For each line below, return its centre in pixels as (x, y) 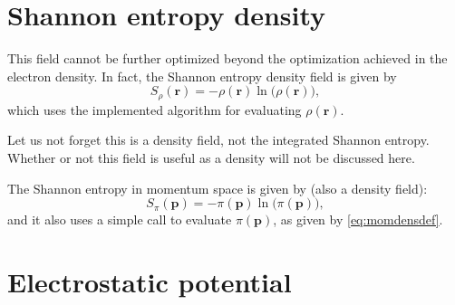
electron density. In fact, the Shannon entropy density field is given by (202, 76)
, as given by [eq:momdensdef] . (358, 219)
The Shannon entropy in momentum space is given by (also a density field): (218, 188)
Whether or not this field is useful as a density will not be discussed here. (211, 157)
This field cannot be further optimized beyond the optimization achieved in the (227, 58)
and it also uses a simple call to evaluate (120, 219)
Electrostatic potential (150, 281)
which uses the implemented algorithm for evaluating (155, 109)
